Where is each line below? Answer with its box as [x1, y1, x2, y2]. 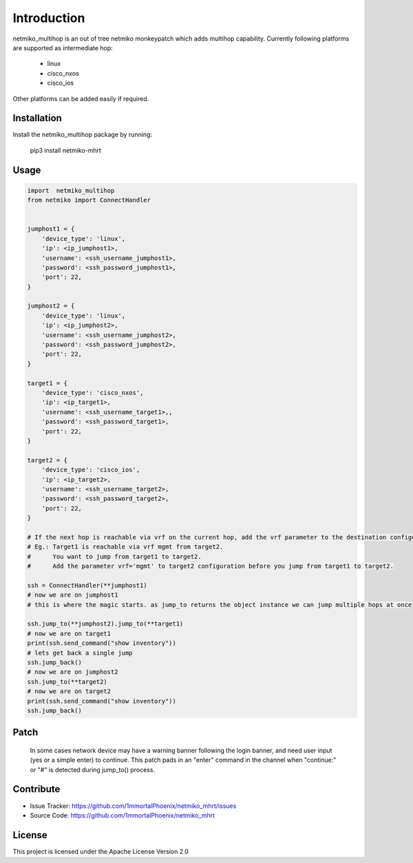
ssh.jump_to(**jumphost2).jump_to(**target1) [27, 620, 184, 628]
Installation [12, 112, 62, 124]
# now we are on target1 [27, 630, 112, 637]
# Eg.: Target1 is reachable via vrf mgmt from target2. [27, 543, 224, 551]
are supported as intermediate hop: [12, 43, 113, 52]
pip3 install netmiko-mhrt [30, 146, 101, 154]
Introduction [12, 10, 85, 25]
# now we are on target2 [27, 688, 112, 695]
